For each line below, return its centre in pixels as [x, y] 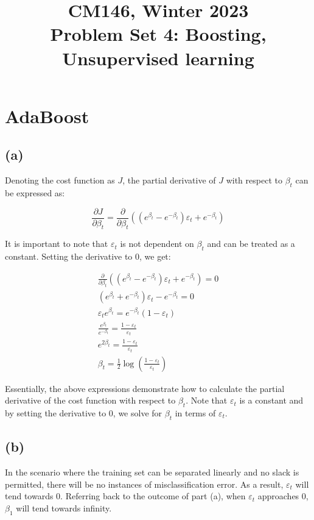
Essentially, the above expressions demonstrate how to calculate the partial [145, 388]
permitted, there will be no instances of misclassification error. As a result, [144, 484]
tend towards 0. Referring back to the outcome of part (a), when [125, 496]
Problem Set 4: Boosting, [158, 34]
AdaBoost [47, 116]
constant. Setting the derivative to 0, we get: [88, 256]
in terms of [195, 413]
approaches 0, [283, 496]
